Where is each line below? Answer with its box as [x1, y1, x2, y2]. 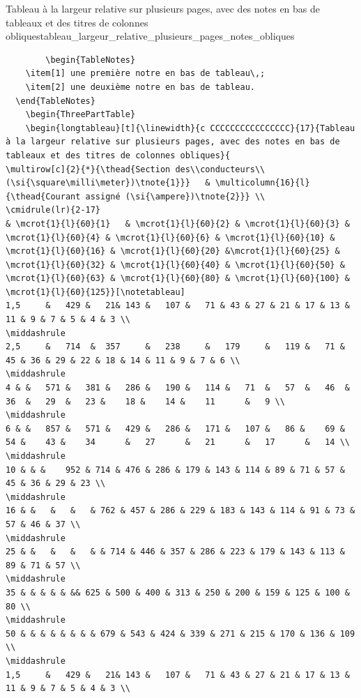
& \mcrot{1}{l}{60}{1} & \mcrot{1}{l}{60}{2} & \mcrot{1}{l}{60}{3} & [6, 218, 350, 229]
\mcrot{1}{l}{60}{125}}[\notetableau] [6, 287, 185, 297]
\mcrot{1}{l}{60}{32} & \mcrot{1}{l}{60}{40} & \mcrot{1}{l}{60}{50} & [6, 259, 345, 270]
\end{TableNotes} [15, 96, 95, 106]
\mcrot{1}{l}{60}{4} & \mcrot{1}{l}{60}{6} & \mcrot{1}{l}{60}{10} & [6, 232, 335, 243]
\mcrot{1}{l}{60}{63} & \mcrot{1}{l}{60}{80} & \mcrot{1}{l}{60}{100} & [6, 273, 350, 284]
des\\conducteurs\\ [175, 164, 266, 174]
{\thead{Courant [6, 191, 81, 202]
